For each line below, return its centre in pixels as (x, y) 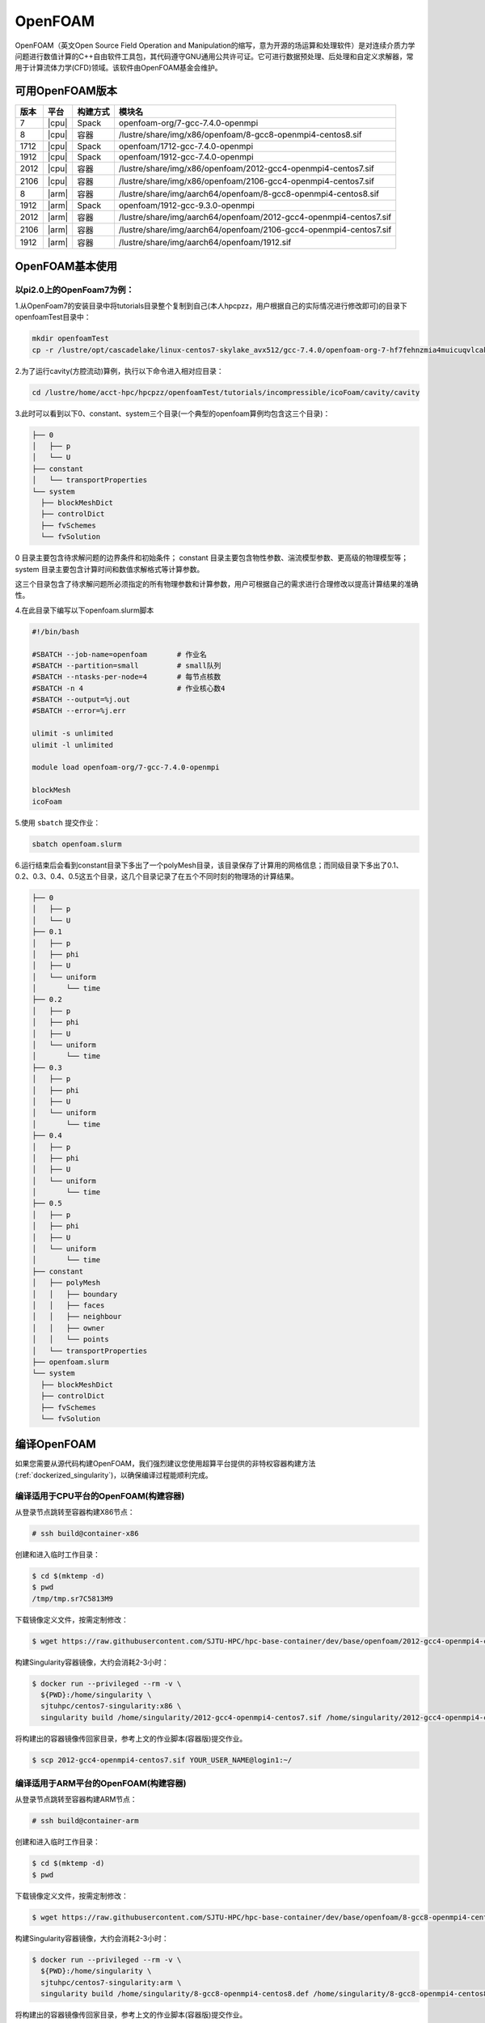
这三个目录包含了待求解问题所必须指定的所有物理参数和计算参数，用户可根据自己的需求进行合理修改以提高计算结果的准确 (217, 583)
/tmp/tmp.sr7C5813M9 (72, 1599)
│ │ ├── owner (68, 1328)
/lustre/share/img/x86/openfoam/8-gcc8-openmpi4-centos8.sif (240, 135)
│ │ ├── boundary (75, 1294)
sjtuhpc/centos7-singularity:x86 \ (111, 1706)
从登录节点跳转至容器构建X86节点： (75, 1512)
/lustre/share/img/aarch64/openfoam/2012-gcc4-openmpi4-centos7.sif (255, 217)
